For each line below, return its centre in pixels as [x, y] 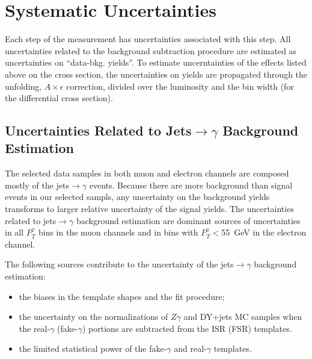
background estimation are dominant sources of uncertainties [188, 220]
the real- [35, 328]
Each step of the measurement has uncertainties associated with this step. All [148, 39]
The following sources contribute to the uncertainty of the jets [119, 264]
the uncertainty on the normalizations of [93, 317]
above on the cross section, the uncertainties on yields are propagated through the [156, 74]
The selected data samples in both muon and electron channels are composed [147, 173]
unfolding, [23, 86]
